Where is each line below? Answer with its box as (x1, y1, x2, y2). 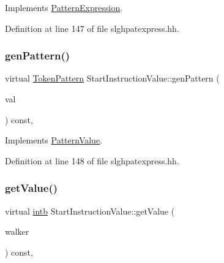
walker (5, 225, 29, 238)
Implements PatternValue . (5, 134, 103, 147)
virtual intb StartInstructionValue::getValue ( (5, 204, 175, 217)
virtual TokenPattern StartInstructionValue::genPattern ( (5, 72, 220, 85)
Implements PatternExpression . (5, 1, 123, 13)
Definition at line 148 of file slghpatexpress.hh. (5, 154, 179, 167)
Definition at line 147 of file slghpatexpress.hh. (5, 21, 179, 34)
